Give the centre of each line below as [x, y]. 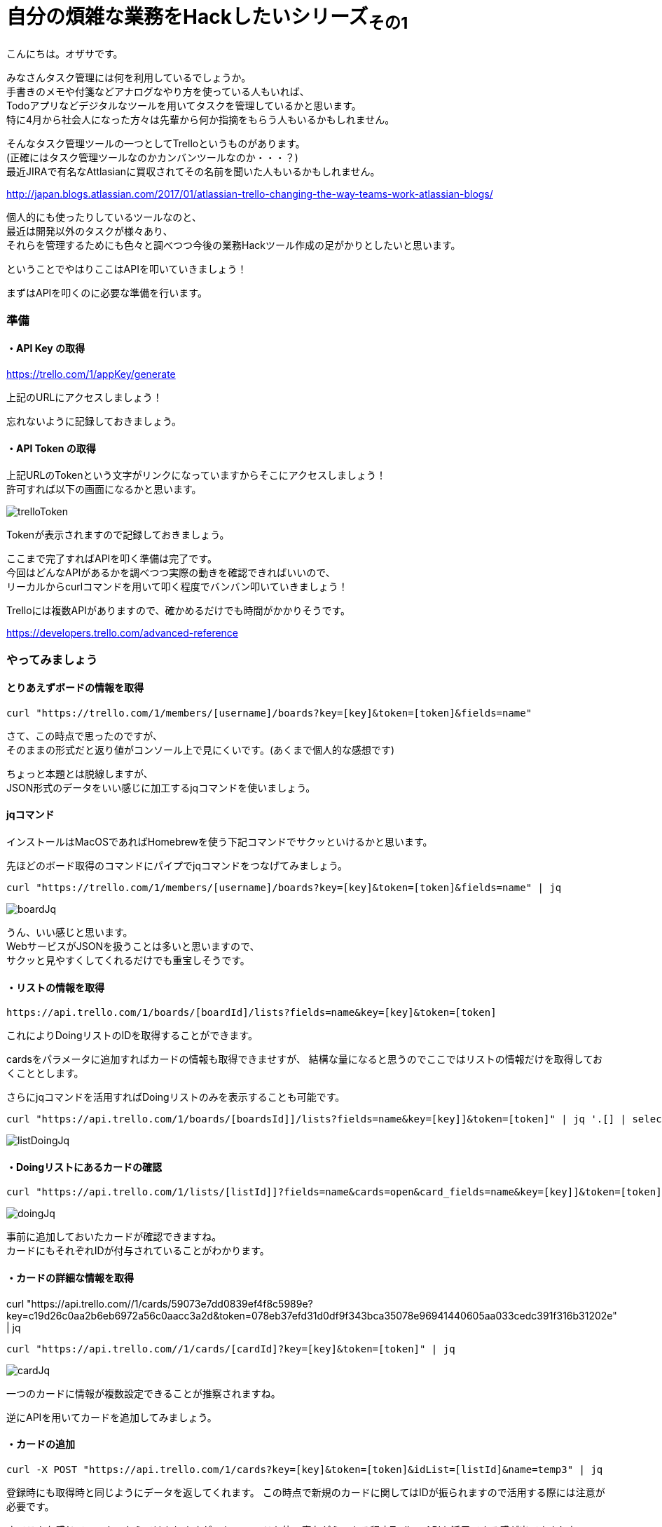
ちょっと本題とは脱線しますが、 [80, 773]
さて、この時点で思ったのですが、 [85, 735]
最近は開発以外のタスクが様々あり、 [90, 231]
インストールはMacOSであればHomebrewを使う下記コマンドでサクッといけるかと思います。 [220, 841]
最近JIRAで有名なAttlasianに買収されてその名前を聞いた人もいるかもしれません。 [193, 172]
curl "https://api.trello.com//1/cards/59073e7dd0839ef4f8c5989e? [160, 1303]
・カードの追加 [41, 1444]
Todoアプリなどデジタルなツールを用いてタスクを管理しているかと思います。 [184, 106]
